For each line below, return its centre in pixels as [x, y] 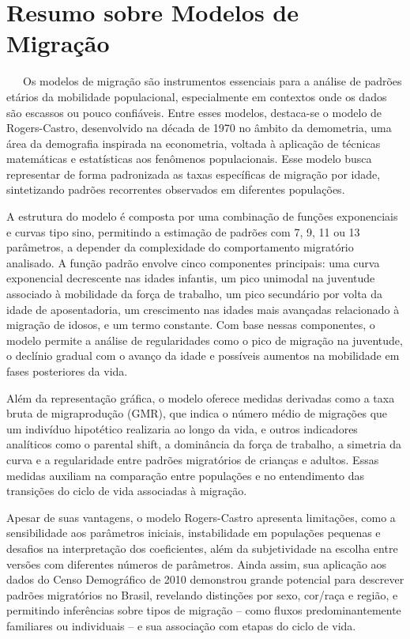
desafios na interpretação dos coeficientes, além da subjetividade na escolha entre [202, 548]
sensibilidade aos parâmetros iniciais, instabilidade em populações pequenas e [194, 533]
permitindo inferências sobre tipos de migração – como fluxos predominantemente [204, 610]
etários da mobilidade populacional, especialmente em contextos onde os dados [197, 96]
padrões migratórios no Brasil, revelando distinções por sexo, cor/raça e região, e [202, 594]
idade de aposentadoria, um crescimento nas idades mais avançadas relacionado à [203, 309]
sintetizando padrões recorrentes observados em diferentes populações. [176, 189]
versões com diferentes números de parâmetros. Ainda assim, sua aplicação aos [197, 563]
